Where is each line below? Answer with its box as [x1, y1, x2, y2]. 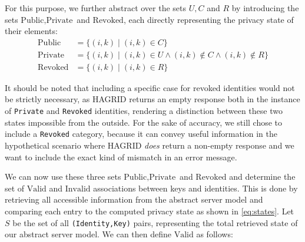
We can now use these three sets [5, 170, 121, 183]
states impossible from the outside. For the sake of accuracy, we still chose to [5, 116, 283, 128]
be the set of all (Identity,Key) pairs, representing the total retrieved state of [12, 216, 298, 228]
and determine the [229, 170, 296, 183]
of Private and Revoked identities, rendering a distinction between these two [5, 105, 283, 117]
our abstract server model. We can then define [5, 228, 172, 240]
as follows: [196, 228, 233, 240]
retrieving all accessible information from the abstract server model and [5, 193, 263, 206]
